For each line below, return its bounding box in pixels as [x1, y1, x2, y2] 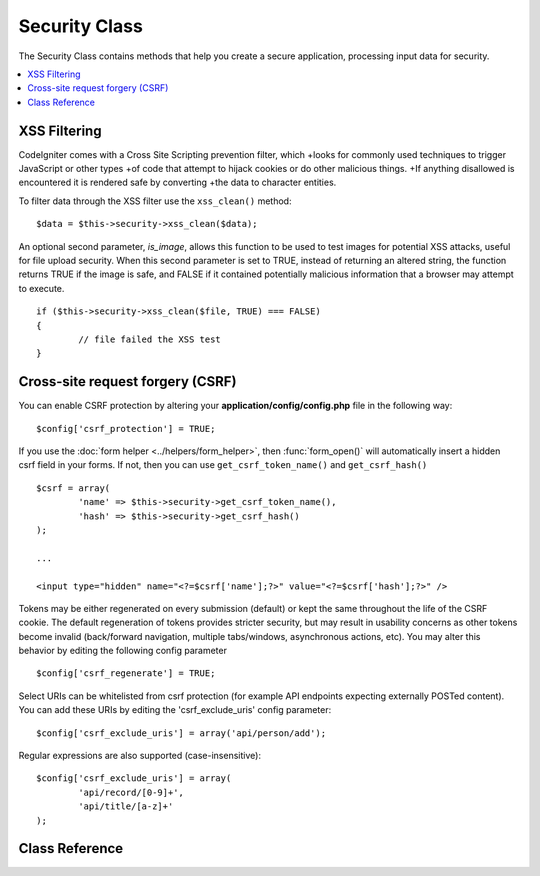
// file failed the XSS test [78, 333, 222, 345]
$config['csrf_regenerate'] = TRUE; [36, 668, 216, 679]
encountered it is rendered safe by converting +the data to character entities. [18, 176, 337, 189]
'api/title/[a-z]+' [78, 801, 174, 812]
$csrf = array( [36, 482, 111, 494]
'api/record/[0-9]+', [78, 786, 185, 798]
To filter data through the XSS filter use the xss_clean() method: [18, 195, 292, 207]
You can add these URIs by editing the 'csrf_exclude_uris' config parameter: [18, 704, 332, 716]
